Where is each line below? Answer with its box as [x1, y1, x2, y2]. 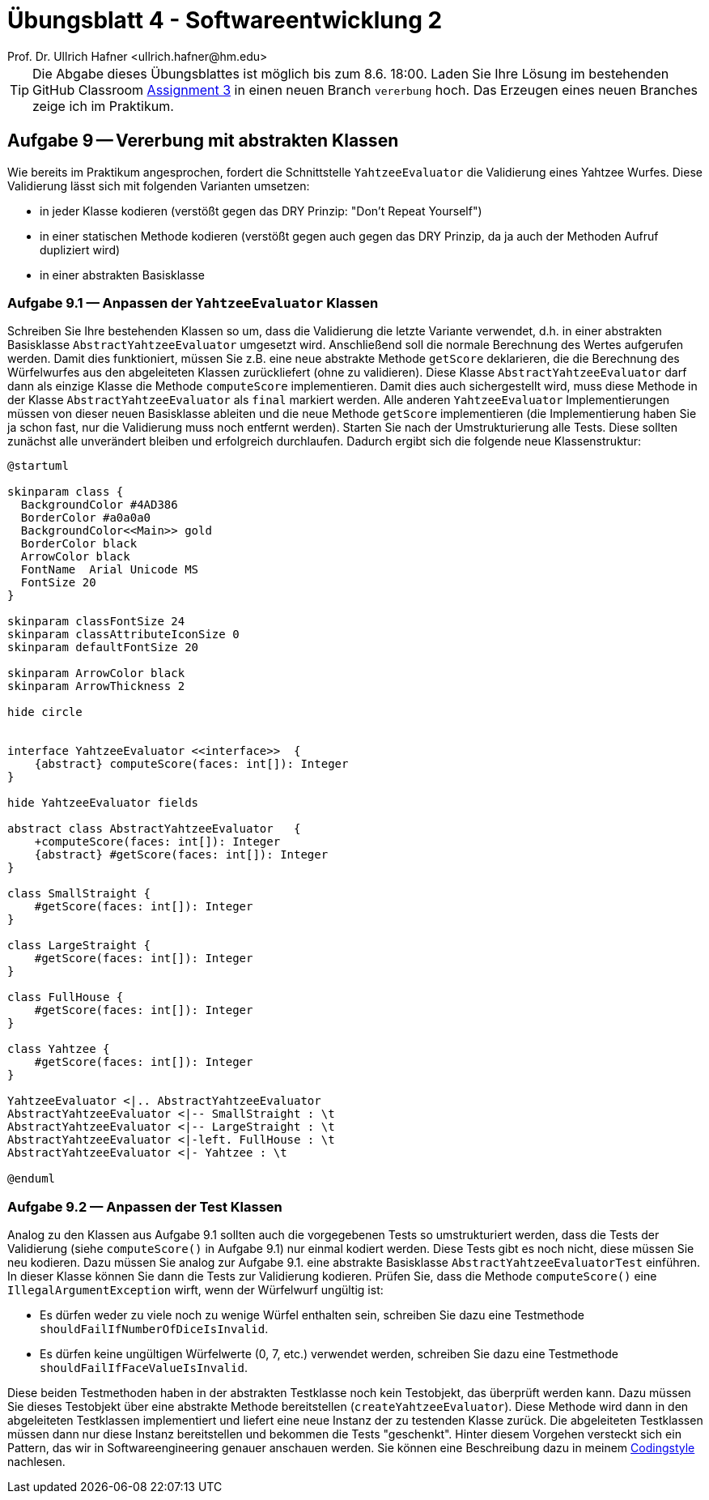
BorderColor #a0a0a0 [20, 511, 151, 525]
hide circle [7, 705, 83, 719]
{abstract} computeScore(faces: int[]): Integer [34, 757, 349, 771]
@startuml [7, 459, 69, 473]
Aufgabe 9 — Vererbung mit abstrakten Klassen [7, 130, 399, 151]
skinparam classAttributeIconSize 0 [7, 628, 240, 641]
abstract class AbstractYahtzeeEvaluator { [7, 822, 301, 836]
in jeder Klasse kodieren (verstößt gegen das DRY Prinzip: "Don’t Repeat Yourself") [40, 203, 482, 218]
